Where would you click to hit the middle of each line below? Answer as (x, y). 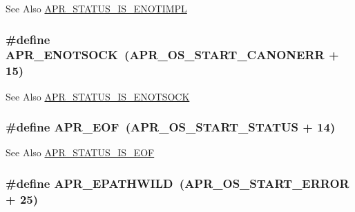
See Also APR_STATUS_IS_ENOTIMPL (96, 8)
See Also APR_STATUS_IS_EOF (80, 152)
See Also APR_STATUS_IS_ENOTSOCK (98, 96)
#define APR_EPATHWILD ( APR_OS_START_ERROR (177, 183)
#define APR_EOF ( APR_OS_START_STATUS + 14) (171, 127)
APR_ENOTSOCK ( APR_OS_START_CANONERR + (172, 55)
